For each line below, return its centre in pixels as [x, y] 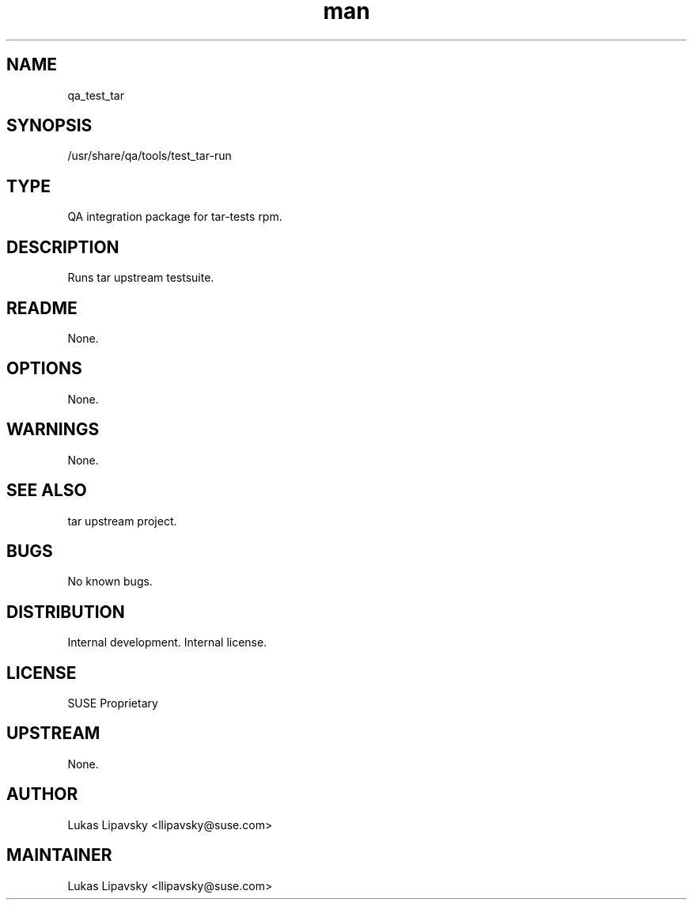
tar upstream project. [122, 521]
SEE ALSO [47, 491]
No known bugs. [110, 582]
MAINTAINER [59, 855]
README [42, 308]
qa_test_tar [96, 95]
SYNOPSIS [49, 126]
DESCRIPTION [63, 247]
